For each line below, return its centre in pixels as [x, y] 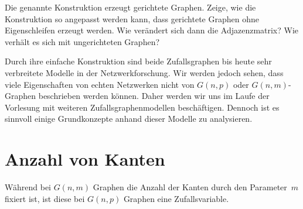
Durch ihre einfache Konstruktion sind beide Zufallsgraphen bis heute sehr [138, 61]
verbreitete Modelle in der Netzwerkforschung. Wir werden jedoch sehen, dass [144, 72]
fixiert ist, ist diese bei [45, 198]
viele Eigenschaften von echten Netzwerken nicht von [100, 84]
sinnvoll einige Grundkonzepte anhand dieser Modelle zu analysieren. [129, 119]
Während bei [28, 187]
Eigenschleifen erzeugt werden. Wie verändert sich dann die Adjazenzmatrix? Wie [152, 30]
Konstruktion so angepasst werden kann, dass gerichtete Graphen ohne [132, 18]
